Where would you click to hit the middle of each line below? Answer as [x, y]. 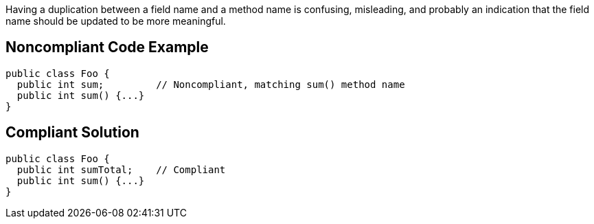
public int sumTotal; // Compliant [121, 169]
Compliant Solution [72, 133]
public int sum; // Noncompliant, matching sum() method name [211, 84]
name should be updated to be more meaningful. [116, 21]
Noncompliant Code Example [107, 47]
